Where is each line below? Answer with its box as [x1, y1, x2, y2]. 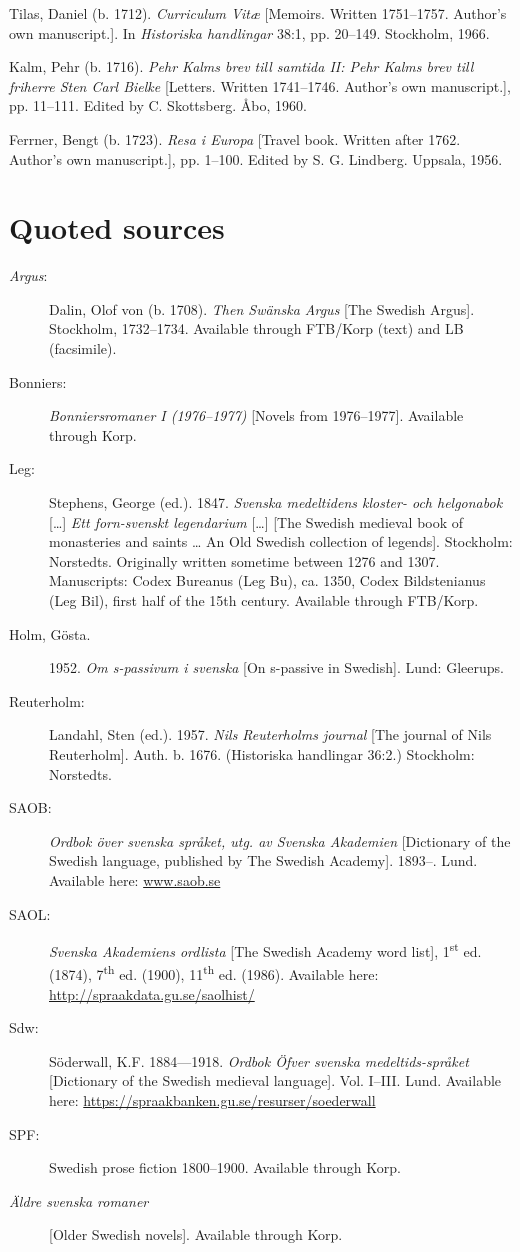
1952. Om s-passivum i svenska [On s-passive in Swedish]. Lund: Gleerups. [49, 657, 504, 678]
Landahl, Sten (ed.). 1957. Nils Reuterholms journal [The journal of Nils [49, 724, 492, 745]
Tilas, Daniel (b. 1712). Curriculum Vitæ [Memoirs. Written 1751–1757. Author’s [9, 3, 507, 23]
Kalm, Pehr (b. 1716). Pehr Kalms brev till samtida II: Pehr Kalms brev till [9, 56, 474, 77]
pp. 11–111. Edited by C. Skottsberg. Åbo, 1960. [9, 95, 307, 116]
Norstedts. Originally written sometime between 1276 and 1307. [49, 550, 440, 571]
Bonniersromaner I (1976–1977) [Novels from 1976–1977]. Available [49, 405, 464, 426]
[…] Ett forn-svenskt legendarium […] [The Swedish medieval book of [49, 511, 464, 532]
